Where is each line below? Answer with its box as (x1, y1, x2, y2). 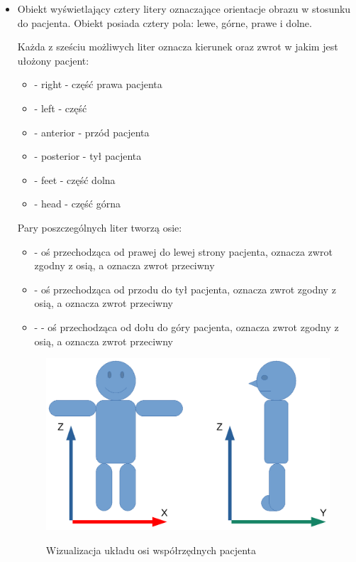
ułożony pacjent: (17, 53, 89, 67)
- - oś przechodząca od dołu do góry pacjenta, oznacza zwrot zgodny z (34, 319, 339, 334)
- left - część (34, 100, 87, 115)
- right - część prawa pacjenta (34, 77, 162, 92)
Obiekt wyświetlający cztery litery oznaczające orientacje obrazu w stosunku (17, 1, 351, 16)
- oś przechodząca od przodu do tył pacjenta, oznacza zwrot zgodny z (34, 281, 336, 296)
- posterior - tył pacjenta (34, 148, 142, 163)
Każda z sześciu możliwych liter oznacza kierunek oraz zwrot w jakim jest (17, 39, 338, 54)
